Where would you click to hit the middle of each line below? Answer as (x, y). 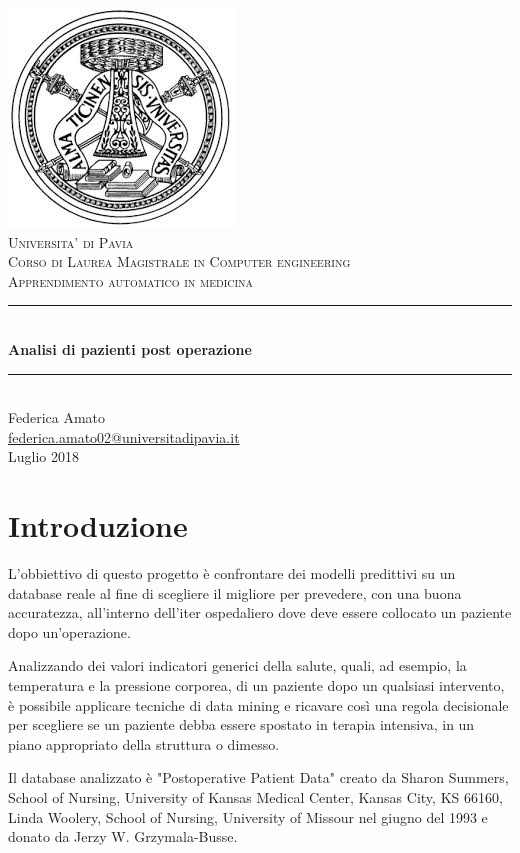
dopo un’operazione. (69, 631)
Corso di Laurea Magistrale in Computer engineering (179, 261)
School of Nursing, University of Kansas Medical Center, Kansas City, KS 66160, (255, 797)
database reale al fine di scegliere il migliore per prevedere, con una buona (235, 592)
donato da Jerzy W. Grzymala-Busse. (123, 836)
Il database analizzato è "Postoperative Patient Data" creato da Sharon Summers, (258, 777)
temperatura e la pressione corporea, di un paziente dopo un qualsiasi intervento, (256, 685)
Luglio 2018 (43, 456)
